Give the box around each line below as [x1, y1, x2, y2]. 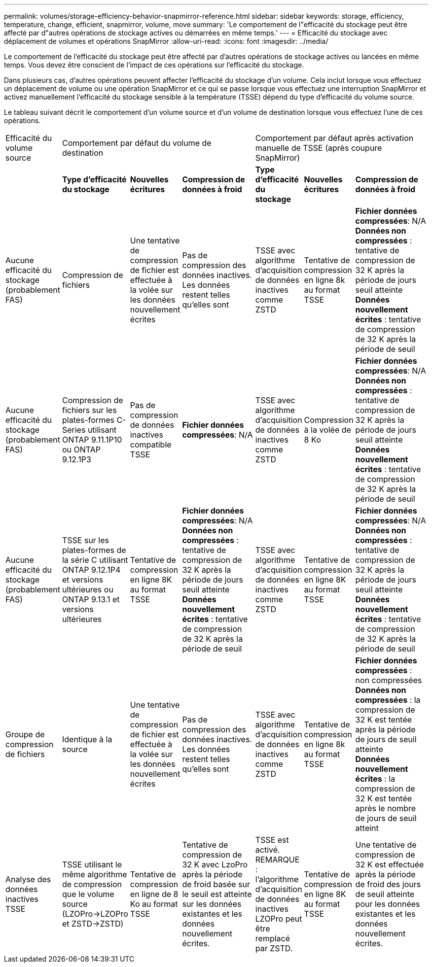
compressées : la [355, 695, 421, 705]
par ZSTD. [255, 943, 293, 953]
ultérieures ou [62, 585, 113, 594]
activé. [255, 845, 280, 855]
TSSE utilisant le [62, 860, 122, 869]
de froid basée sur [182, 879, 250, 889]
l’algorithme [255, 874, 299, 884]
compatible [130, 440, 172, 449]
